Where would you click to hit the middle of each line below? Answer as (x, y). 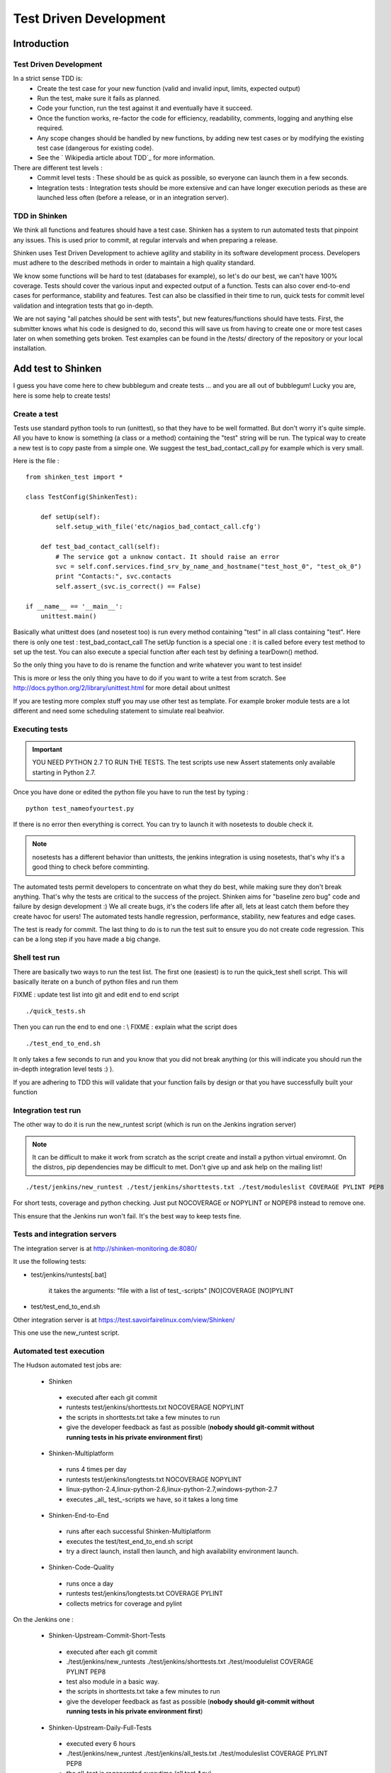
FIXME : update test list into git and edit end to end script (96, 995)
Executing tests (41, 729)
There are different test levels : (58, 167)
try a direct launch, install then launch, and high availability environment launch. (182, 1551)
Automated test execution (59, 1351)
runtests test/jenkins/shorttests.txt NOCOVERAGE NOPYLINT (155, 1407)
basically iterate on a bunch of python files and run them (96, 982)
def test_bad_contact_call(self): (100, 547)
